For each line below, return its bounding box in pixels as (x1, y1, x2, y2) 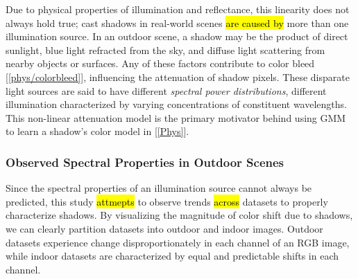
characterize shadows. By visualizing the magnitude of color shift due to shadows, (6, 208, 353, 222)
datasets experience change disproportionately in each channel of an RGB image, (6, 235, 350, 249)
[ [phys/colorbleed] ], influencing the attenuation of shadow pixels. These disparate (6, 69, 350, 84)
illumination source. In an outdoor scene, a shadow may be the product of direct (6, 29, 348, 44)
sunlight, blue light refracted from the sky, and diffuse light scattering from (6, 42, 325, 57)
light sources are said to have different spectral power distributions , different (6, 83, 327, 98)
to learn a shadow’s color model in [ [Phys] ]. (6, 124, 189, 138)
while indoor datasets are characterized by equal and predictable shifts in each (6, 249, 339, 263)
